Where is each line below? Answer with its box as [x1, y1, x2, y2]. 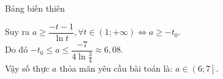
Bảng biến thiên [5, 2, 65, 14]
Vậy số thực [5, 61, 50, 74]
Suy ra [5, 25, 30, 38]
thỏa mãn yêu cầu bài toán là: [59, 61, 173, 74]
